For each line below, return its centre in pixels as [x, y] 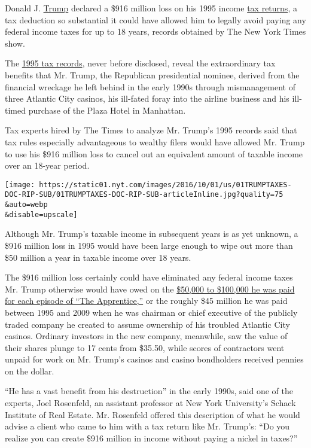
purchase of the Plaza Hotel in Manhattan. [107, 110]
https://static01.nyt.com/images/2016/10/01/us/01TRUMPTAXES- [165, 185]
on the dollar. [30, 371]
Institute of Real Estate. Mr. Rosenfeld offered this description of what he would [153, 414]
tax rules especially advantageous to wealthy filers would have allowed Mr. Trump [155, 141]
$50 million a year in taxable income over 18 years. [98, 257]
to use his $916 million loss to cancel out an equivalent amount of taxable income [154, 153]
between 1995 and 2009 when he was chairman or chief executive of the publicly [151, 312]
